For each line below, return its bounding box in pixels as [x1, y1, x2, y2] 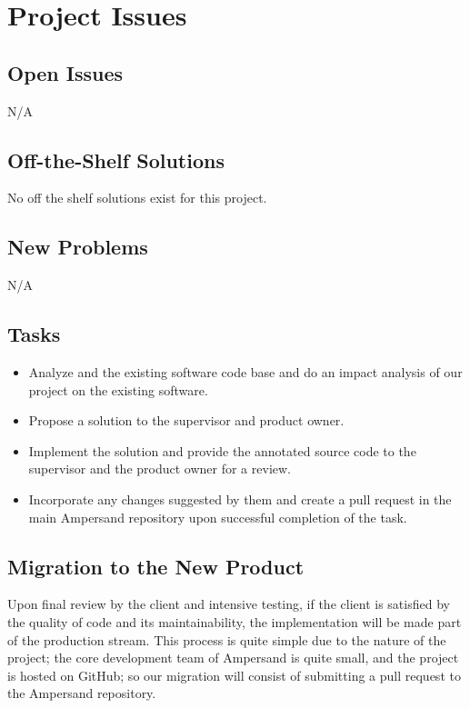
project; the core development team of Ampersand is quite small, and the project [7, 648, 459, 667]
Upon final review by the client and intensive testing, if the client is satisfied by [7, 594, 450, 613]
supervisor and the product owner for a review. [28, 459, 291, 478]
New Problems [7, 233, 148, 261]
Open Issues [7, 58, 124, 86]
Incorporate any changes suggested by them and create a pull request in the [28, 489, 452, 508]
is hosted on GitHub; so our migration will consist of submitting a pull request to [7, 665, 461, 684]
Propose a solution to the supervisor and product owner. [28, 411, 345, 430]
